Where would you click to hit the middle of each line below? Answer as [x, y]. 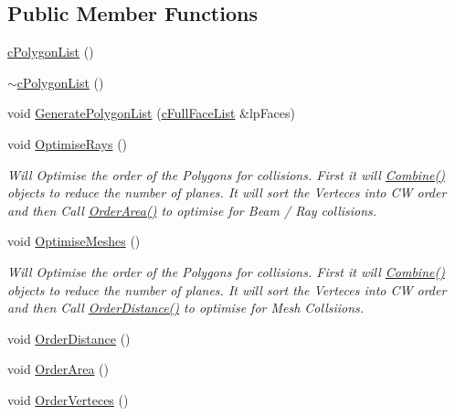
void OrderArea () [58, 369]
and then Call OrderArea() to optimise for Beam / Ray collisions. [192, 210]
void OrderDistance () [69, 338]
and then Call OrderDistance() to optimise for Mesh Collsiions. [186, 308]
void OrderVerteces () [68, 399]
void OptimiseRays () [68, 143]
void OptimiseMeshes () [74, 241]
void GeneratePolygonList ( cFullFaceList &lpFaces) [152, 113]
